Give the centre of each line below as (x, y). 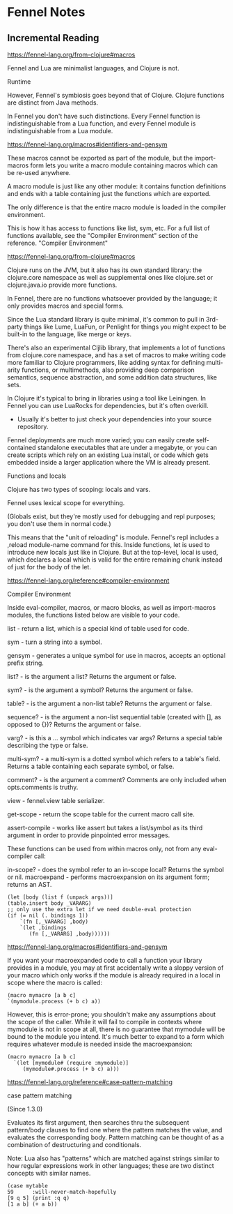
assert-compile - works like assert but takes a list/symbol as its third (105, 828)
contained (22, 448)
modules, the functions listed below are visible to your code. (94, 615)
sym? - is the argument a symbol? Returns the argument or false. (100, 690)
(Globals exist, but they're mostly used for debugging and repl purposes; (111, 516)
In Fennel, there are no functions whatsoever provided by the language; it (112, 298)
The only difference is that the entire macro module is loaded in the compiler (117, 207)
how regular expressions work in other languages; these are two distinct (111, 1166)
